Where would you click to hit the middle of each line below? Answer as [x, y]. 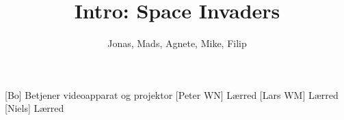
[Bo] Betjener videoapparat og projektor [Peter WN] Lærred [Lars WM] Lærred [172, 94]
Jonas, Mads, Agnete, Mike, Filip [177, 43]
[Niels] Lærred [35, 108]
